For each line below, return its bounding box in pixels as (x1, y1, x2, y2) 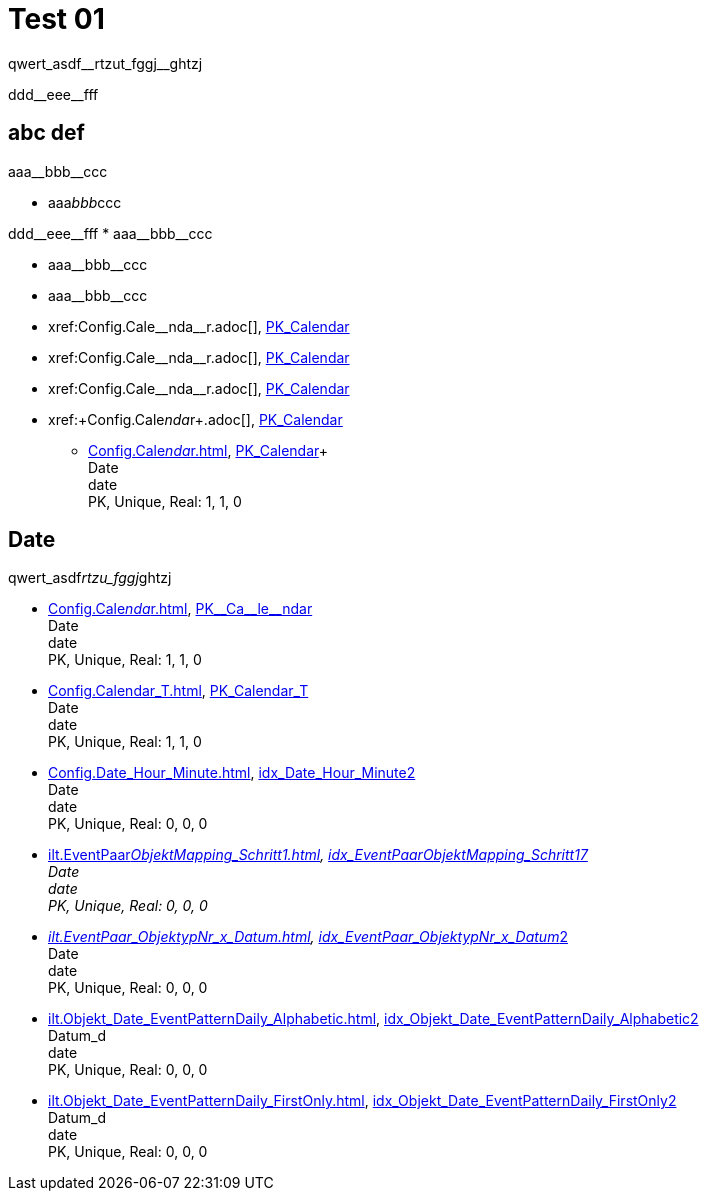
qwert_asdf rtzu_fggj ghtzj (8, 569, 172, 587)
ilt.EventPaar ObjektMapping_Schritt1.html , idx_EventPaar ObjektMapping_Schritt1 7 (48, 846, 588, 864)
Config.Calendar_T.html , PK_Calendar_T (48, 682, 309, 700)
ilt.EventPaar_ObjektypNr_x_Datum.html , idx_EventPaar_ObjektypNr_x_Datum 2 (48, 928, 568, 946)
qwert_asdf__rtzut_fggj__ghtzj (8, 54, 203, 72)
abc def (8, 120, 85, 146)
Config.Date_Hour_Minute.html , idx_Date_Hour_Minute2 (48, 764, 416, 782)
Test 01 (8, 2, 105, 36)
